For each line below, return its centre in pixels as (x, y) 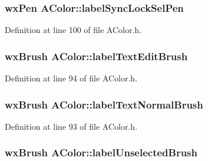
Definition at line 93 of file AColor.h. (71, 126)
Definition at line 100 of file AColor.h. (73, 30)
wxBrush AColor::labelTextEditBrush (96, 56)
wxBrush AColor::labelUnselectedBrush (101, 152)
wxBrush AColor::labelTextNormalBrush (104, 104)
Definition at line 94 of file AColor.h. (71, 78)
